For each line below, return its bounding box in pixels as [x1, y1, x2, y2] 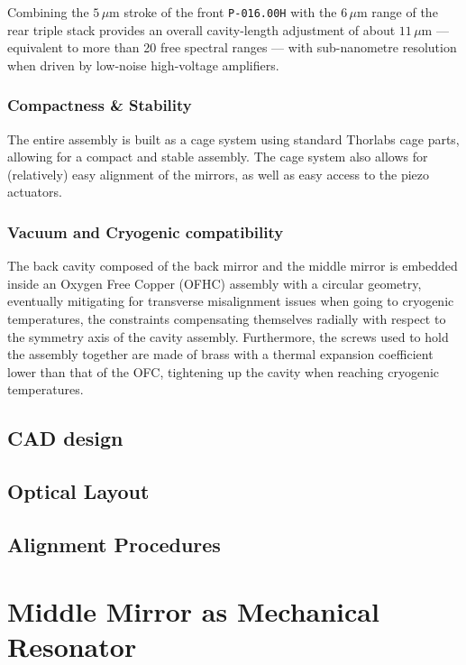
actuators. [7, 182, 62, 201]
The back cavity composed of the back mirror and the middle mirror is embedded [7, 256, 458, 275]
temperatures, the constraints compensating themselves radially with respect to [7, 309, 446, 328]
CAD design [7, 424, 123, 452]
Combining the [7, 3, 89, 21]
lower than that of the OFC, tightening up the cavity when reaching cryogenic [7, 362, 440, 381]
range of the [371, 3, 438, 21]
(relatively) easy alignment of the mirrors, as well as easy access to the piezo [7, 164, 430, 183]
